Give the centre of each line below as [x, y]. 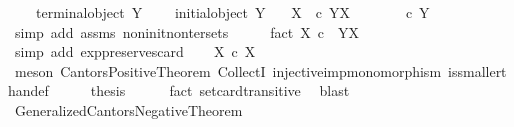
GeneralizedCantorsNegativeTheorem [128, 109]
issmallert [477, 70]
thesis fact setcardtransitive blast [220, 90]
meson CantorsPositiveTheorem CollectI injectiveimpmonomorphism [228, 70]
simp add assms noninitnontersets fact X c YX [186, 31]
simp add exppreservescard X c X [135, 51]
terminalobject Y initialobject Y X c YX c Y [232, 12]
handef [28, 90]
